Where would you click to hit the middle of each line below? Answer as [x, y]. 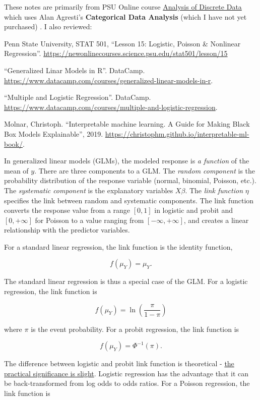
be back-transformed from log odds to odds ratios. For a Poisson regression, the [127, 383]
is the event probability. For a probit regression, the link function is [135, 329]
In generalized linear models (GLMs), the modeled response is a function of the [127, 161]
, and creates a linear [216, 220]
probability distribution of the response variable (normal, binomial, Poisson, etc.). [130, 180]
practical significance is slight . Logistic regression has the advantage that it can [126, 373]
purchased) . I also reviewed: [48, 26]
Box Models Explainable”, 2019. [54, 133]
